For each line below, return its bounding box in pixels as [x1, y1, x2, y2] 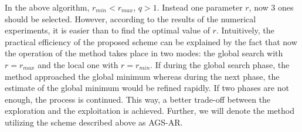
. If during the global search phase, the [150, 58, 290, 70]
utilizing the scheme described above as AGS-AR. [5, 116, 183, 128]
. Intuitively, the [216, 24, 274, 36]
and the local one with [38, 58, 118, 70]
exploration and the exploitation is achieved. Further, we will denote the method [5, 104, 294, 117]
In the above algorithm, [5, 1, 90, 13]
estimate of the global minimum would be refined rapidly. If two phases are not [5, 82, 289, 94]
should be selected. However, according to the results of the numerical [5, 12, 256, 25]
